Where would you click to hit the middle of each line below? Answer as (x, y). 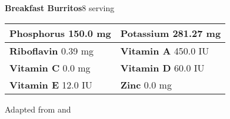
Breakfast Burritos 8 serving (60, 8)
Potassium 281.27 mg (171, 33)
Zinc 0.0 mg (146, 84)
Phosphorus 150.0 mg (60, 33)
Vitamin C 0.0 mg (50, 67)
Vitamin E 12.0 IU (51, 84)
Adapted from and (38, 109)
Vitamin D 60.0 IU (162, 67)
